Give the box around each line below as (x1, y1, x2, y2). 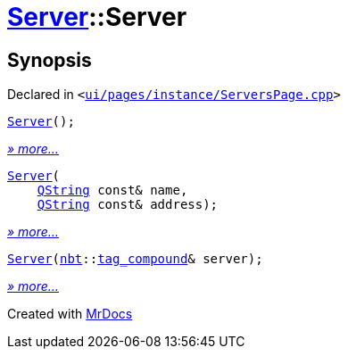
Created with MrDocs (7, 306, 133, 322)
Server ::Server (7, 2, 187, 32)
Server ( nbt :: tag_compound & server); (7, 252, 263, 267)
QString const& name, (37, 183, 188, 198)
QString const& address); (37, 197, 219, 212)
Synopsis (7, 48, 92, 71)
